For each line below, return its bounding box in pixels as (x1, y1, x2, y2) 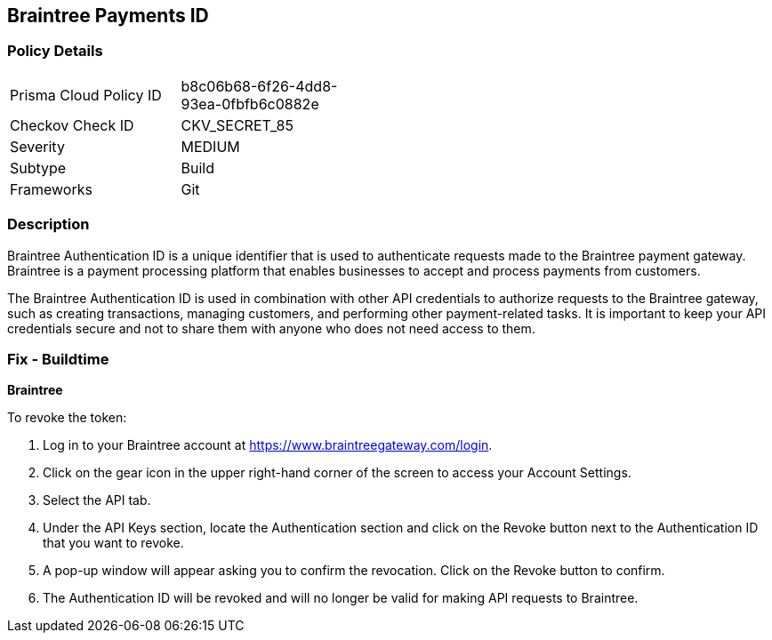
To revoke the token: (7, 410, 127, 426)
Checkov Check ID (10, 116, 134, 134)
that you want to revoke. (43, 535, 184, 551)
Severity (10, 137, 65, 156)
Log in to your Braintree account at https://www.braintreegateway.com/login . (43, 437, 493, 453)
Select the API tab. (43, 492, 151, 508)
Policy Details (7, 42, 103, 60)
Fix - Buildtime (7, 349, 109, 368)
